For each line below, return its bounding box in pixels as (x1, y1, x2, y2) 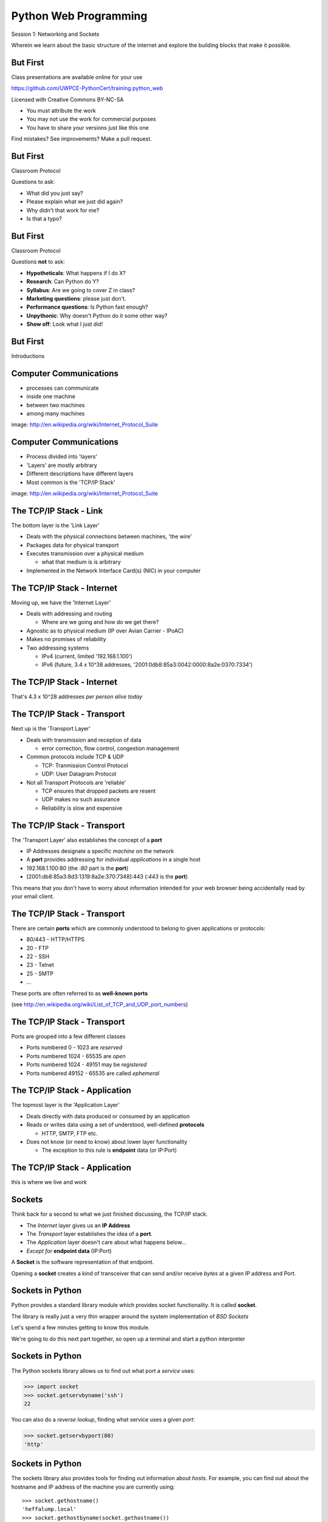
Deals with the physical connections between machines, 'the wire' (26, 533, 193, 540)
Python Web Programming (11, 9, 148, 23)
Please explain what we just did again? (26, 198, 123, 205)
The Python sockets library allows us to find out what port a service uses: (11, 1367, 196, 1374)
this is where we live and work (11, 1179, 87, 1186)
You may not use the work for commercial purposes (26, 116, 156, 123)
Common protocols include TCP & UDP (26, 753, 124, 760)
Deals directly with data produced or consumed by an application (26, 1112, 190, 1120)
